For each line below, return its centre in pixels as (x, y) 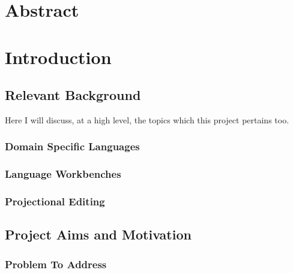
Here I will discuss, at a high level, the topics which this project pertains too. (147, 119)
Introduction (58, 57)
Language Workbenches (63, 174)
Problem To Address (56, 264)
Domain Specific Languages (72, 146)
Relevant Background (73, 95)
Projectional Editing (55, 201)
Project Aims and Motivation (98, 234)
